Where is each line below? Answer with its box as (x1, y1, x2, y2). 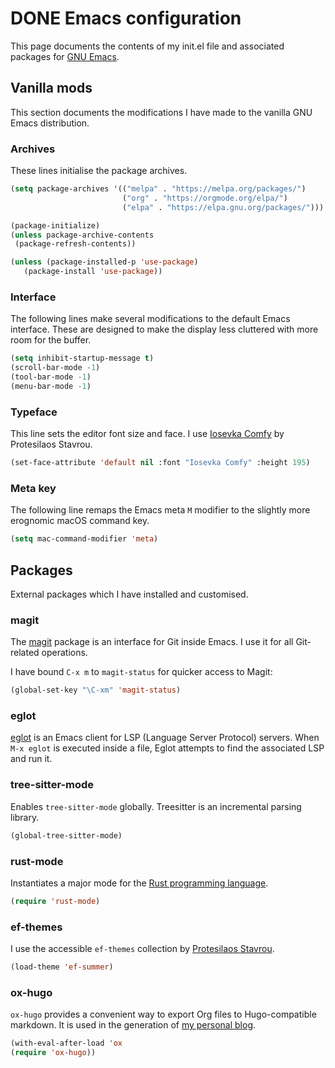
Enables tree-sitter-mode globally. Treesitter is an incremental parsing (10, 800, 302, 812)
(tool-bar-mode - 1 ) (10, 372, 92, 382)
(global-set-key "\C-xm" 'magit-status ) (10, 685, 182, 696)
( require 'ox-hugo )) (10, 1048, 97, 1058)
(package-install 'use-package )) (23, 267, 163, 277)
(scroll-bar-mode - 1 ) (10, 363, 101, 373)
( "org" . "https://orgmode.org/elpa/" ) (121, 193, 288, 203)
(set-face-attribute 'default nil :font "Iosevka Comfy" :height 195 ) (10, 458, 311, 468)
